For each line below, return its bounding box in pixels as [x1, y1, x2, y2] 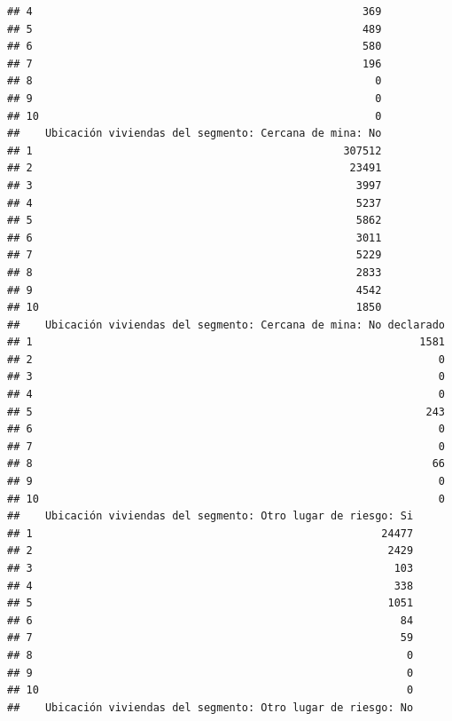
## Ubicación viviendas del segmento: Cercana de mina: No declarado [7, 318, 445, 331]
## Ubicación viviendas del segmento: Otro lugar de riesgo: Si [7, 510, 414, 523]
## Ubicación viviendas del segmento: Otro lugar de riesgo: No [7, 701, 414, 714]
